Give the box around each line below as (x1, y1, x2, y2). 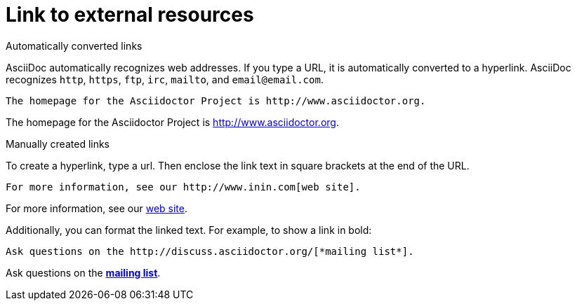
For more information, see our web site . (6, 202, 188, 214)
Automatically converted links (6, 39, 142, 52)
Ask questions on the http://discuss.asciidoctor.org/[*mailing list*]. (6, 245, 414, 257)
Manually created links (6, 137, 110, 150)
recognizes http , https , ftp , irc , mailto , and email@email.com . (6, 73, 324, 85)
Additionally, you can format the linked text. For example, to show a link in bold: (6, 223, 372, 236)
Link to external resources (6, 3, 254, 27)
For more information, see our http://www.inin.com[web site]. (6, 181, 361, 193)
